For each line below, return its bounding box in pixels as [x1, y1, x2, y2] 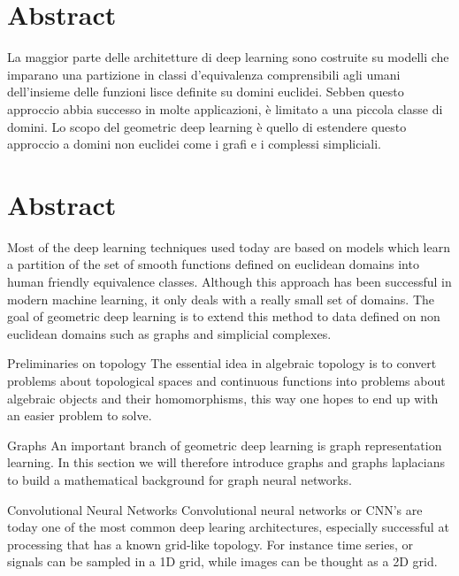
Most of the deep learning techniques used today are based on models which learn [7, 237, 450, 256]
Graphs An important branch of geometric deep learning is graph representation [7, 435, 442, 454]
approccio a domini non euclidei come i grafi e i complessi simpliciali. [7, 134, 382, 153]
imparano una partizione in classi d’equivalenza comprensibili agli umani [7, 65, 401, 83]
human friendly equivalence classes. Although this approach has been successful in [7, 273, 452, 290]
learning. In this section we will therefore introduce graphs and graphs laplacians [7, 453, 445, 472]
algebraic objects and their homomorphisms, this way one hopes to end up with [7, 388, 439, 407]
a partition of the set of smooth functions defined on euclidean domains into [7, 255, 419, 273]
